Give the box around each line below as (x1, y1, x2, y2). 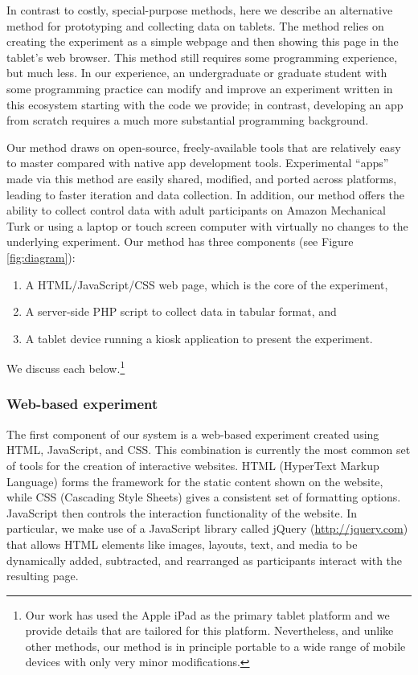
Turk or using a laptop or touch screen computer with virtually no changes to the (6, 217, 408, 234)
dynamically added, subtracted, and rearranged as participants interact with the (6, 551, 403, 568)
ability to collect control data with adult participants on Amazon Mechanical (6, 202, 386, 219)
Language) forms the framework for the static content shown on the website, (6, 472, 383, 489)
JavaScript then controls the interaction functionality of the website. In (6, 504, 358, 521)
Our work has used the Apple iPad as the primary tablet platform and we (25, 606, 390, 623)
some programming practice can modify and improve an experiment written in (6, 80, 393, 96)
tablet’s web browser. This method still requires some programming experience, (6, 48, 398, 65)
